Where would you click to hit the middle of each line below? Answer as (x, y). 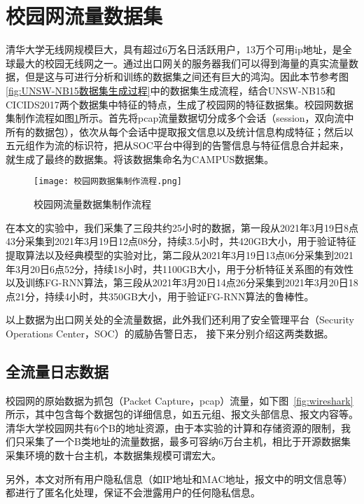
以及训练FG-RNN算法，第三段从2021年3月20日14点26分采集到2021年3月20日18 (182, 282)
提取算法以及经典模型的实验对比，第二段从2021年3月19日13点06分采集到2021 (180, 254)
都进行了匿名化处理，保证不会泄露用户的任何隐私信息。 (133, 492)
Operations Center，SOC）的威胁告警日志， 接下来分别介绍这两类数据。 (170, 333)
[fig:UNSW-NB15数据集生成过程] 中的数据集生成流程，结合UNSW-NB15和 (170, 90)
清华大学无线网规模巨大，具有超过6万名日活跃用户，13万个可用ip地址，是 (174, 49)
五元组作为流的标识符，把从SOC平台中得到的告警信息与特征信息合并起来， (177, 145)
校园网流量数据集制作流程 (92, 204)
